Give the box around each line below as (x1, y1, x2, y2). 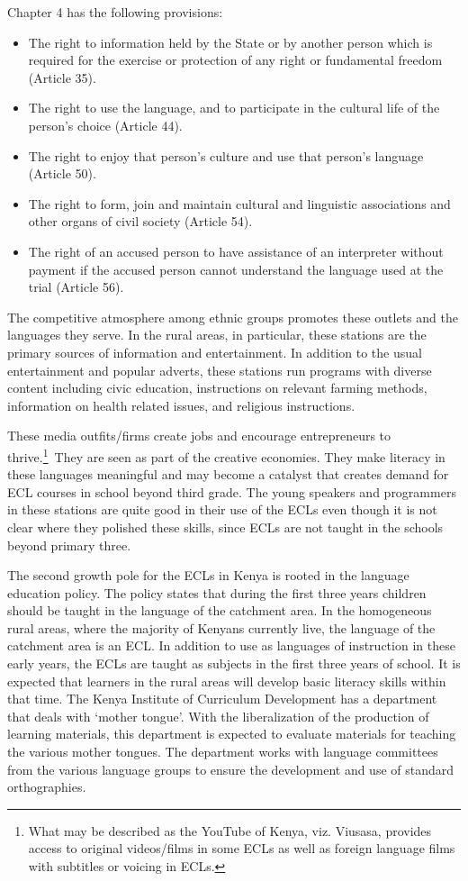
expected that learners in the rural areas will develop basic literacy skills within (7, 671, 446, 690)
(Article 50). (28, 164, 96, 183)
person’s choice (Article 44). (28, 115, 183, 134)
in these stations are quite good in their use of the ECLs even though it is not (7, 500, 437, 519)
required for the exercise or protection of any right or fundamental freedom (28, 50, 443, 69)
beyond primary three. (7, 535, 131, 554)
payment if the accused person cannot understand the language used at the (28, 259, 444, 278)
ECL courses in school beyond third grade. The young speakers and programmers (7, 482, 456, 501)
